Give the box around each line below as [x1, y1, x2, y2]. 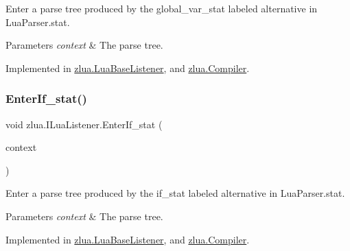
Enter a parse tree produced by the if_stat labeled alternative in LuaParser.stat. [5, 186, 345, 200]
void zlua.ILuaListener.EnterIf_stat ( [5, 117, 163, 131]
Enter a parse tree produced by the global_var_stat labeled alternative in [5, 1, 318, 15]
